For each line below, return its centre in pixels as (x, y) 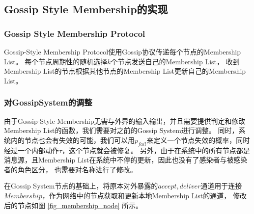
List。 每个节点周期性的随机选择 (56, 61)
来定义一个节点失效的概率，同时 (198, 140)
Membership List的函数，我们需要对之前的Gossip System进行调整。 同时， (121, 130)
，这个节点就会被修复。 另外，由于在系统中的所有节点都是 (156, 150)
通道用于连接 (221, 186)
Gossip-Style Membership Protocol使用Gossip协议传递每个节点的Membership (123, 52)
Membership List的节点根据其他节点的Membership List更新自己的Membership (125, 71)
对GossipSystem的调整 (48, 102)
